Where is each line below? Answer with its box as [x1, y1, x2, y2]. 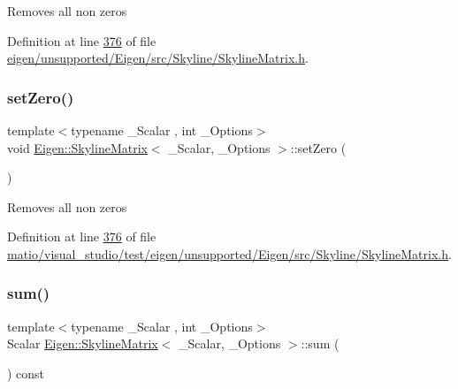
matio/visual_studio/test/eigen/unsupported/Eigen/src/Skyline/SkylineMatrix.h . [7, 244, 452, 263]
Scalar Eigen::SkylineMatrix [7, 334, 158, 353]
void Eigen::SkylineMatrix [7, 138, 148, 156]
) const [7, 363, 45, 382]
